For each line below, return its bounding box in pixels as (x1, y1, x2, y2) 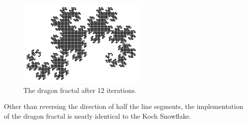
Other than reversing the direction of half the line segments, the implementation (4, 101, 243, 111)
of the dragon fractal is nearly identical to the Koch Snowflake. (4, 110, 192, 121)
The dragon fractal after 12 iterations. (23, 85, 137, 95)
